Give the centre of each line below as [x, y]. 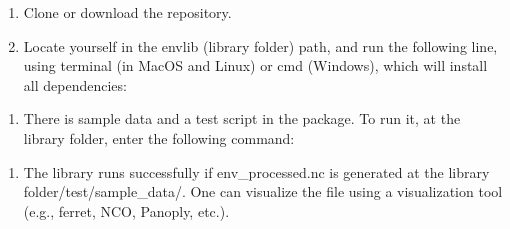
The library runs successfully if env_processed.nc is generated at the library [256, 171]
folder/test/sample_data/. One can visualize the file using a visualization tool [263, 191]
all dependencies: [75, 84]
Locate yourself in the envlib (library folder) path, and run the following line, [260, 45]
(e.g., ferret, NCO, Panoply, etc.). [126, 210]
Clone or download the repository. [127, 12]
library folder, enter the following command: [159, 137]
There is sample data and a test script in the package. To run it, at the [242, 118]
